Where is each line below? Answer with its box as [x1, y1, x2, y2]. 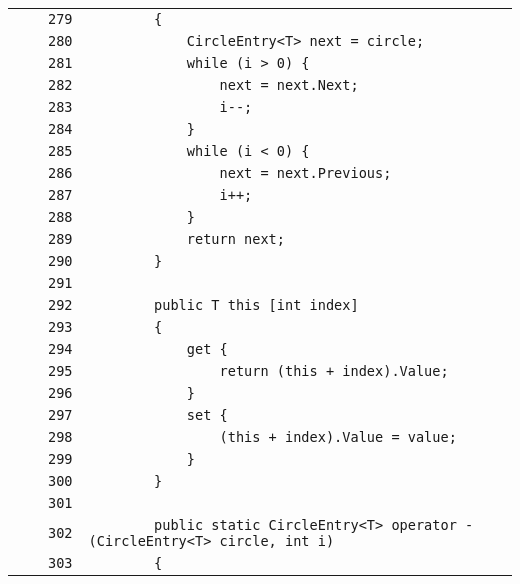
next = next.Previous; [219, 165, 392, 181]
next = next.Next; [219, 77, 359, 93]
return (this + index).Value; [219, 363, 449, 379]
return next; [186, 231, 285, 247]
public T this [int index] [154, 297, 359, 313]
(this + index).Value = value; [219, 429, 457, 445]
